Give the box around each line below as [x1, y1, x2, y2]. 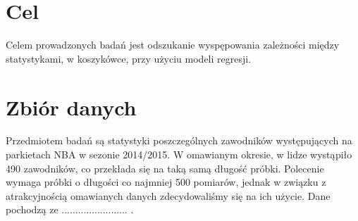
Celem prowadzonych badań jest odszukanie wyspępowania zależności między [6, 37, 340, 52]
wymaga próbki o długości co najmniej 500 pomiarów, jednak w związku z [6, 175, 326, 189]
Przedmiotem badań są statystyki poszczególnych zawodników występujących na [6, 133, 352, 148]
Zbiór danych [6, 92, 137, 121]
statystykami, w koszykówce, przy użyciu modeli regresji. [6, 51, 252, 65]
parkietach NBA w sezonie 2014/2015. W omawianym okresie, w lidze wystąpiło [6, 147, 352, 162]
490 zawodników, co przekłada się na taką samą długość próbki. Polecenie [6, 160, 324, 175]
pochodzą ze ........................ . [6, 202, 134, 217]
